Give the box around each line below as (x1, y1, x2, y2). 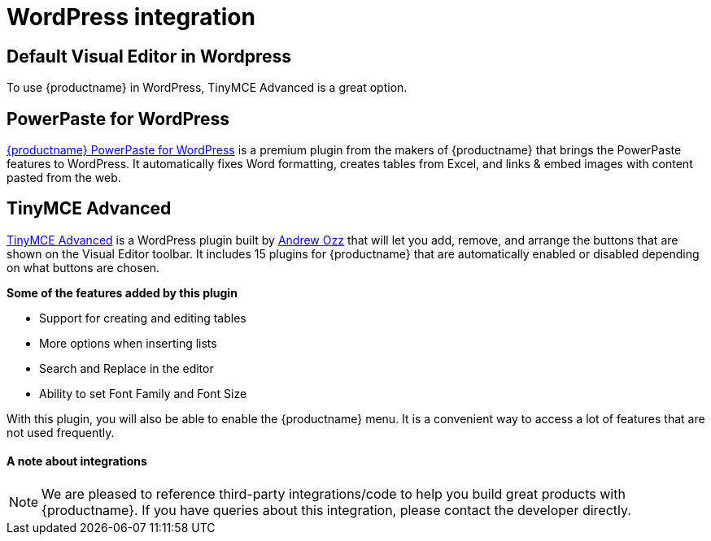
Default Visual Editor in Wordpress (7, 45, 292, 67)
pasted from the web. (7, 171, 121, 185)
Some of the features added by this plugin (7, 285, 238, 300)
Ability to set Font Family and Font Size (39, 386, 247, 400)
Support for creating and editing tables (39, 310, 246, 325)
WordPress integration (7, 3, 255, 31)
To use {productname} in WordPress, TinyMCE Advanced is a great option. (7, 80, 408, 95)
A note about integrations (7, 454, 147, 469)
